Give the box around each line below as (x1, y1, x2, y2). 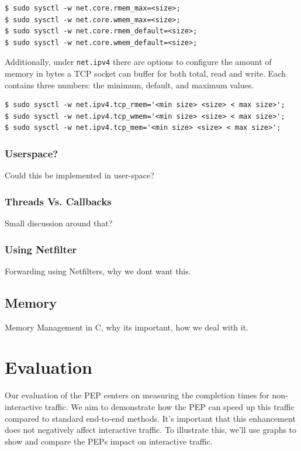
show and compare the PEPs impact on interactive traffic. (5, 435, 213, 447)
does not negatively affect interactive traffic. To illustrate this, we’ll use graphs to (5, 424, 297, 436)
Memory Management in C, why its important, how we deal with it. (5, 321, 249, 333)
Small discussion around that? (5, 217, 113, 229)
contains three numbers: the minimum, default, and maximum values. (5, 78, 254, 91)
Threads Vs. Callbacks (5, 194, 112, 208)
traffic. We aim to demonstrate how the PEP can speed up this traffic (44, 400, 295, 412)
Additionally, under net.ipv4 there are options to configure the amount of (5, 56, 272, 68)
